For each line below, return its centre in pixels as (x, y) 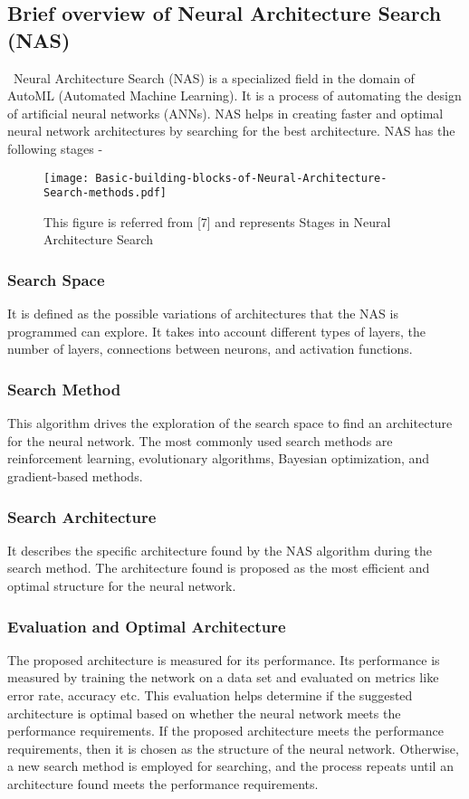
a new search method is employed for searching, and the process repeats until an (230, 766)
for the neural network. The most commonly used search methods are (200, 440)
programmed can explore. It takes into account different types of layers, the (216, 331)
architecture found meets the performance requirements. (163, 784)
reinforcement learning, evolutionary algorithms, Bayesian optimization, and (219, 458)
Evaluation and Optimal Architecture (147, 626)
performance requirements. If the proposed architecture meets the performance (226, 731)
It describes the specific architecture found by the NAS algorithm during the (220, 550)
